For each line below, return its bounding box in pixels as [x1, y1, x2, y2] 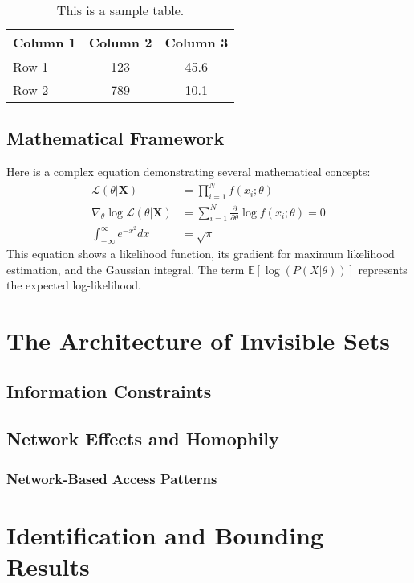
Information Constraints [6, 379, 212, 404]
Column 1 [13, 33, 76, 51]
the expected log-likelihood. [6, 277, 142, 294]
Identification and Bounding [6, 518, 324, 551]
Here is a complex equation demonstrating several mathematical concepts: [6, 163, 371, 180]
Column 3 [164, 33, 229, 51]
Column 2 [88, 33, 152, 51]
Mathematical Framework [6, 125, 225, 150]
